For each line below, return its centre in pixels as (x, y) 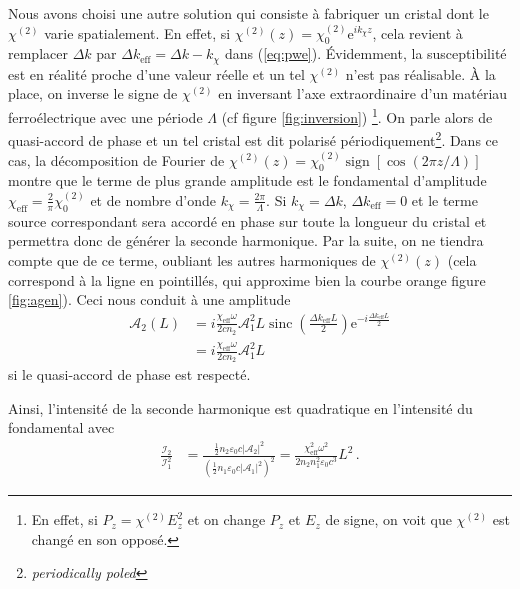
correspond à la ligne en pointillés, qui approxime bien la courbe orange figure (247, 279)
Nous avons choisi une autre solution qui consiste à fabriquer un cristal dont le (248, 13)
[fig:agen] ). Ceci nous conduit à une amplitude (149, 299)
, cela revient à (417, 32)
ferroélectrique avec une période (105, 116)
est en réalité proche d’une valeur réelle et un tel (156, 73)
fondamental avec (61, 427)
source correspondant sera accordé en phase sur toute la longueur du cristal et (247, 220)
